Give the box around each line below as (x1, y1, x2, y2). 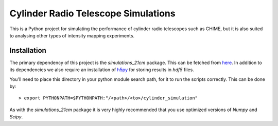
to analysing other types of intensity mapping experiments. (9, 32, 135, 38)
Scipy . (9, 114, 23, 120)
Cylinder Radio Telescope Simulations (9, 8, 176, 19)
